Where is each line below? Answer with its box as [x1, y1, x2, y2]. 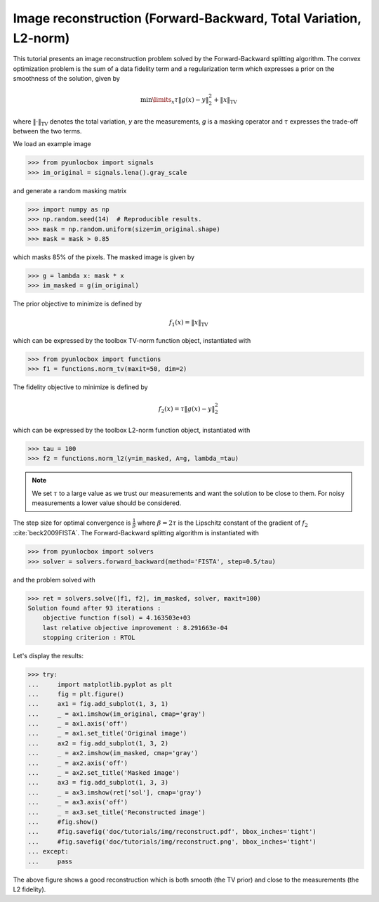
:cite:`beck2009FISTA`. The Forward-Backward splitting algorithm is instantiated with [13, 529, 260, 537]
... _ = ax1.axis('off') [27, 720, 128, 728]
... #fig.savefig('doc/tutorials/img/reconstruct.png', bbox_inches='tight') [27, 837, 317, 846]
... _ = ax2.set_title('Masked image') [27, 769, 180, 777]
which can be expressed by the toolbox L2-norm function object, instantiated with [13, 426, 251, 435]
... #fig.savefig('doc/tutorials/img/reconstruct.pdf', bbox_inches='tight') [27, 828, 317, 836]
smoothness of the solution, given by [13, 74, 121, 83]
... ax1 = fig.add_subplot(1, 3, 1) [27, 700, 168, 708]
